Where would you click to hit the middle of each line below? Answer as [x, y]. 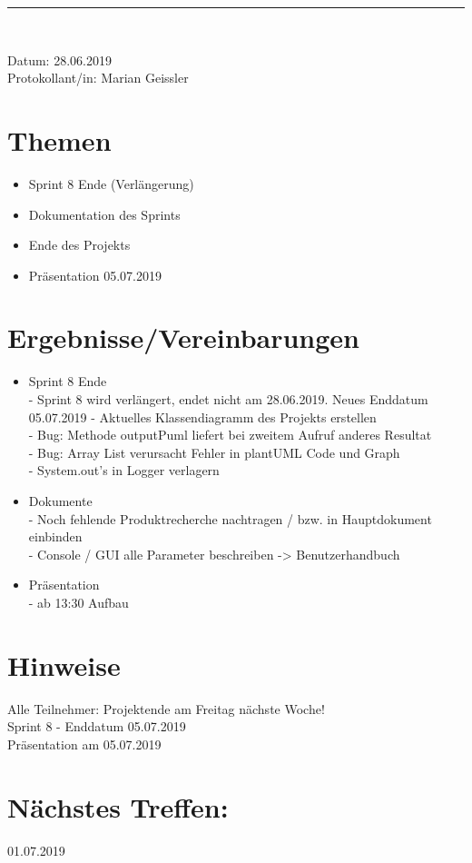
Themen [59, 139]
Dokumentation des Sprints [104, 214]
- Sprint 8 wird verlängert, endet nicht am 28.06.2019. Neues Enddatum [228, 399]
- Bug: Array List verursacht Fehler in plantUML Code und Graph [214, 452]
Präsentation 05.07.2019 [95, 275]
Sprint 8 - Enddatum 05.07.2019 [97, 726]
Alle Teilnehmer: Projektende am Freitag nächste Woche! [166, 708]
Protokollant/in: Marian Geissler [98, 78]
